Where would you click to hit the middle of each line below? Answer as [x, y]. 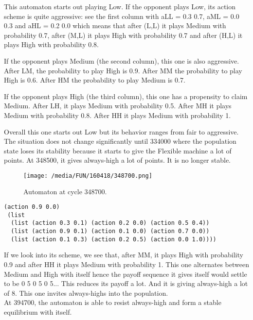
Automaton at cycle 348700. [65, 191]
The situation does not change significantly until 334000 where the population [120, 141]
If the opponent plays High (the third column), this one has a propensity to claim [126, 96]
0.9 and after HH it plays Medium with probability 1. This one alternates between [126, 264]
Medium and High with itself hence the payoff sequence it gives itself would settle [126, 274]
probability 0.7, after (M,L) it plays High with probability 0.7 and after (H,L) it [123, 35]
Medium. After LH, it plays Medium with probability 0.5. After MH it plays [118, 106]
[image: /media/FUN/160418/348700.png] [88, 176]
